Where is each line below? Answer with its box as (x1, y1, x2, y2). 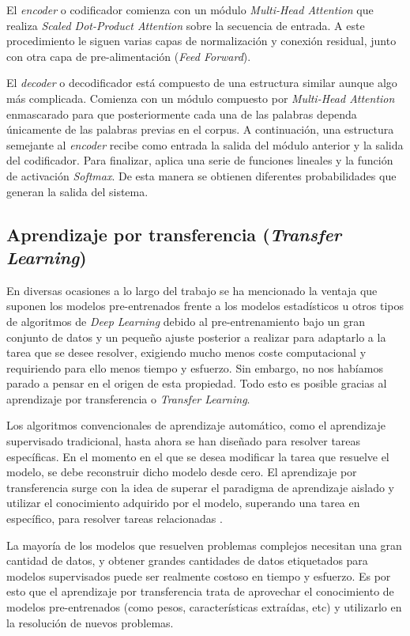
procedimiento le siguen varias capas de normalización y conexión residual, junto (6, 32, 397, 49)
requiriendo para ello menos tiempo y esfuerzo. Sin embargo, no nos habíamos (6, 359, 383, 376)
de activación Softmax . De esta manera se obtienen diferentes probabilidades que (6, 167, 397, 184)
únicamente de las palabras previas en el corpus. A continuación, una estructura (6, 121, 394, 138)
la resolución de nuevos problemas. (6, 614, 174, 630)
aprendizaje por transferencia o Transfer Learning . (6, 390, 250, 407)
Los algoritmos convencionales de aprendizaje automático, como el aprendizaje (6, 417, 386, 433)
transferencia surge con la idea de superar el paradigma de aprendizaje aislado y (6, 479, 394, 495)
